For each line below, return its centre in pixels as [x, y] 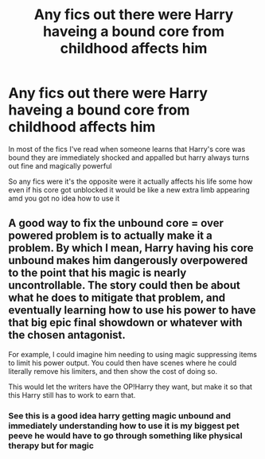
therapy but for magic [51, 445]
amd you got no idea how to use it [64, 198]
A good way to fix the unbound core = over [116, 223]
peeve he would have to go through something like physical [125, 435]
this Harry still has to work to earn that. [72, 395]
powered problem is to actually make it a [110, 236]
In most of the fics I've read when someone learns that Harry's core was [127, 149]
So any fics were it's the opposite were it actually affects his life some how [131, 181]
